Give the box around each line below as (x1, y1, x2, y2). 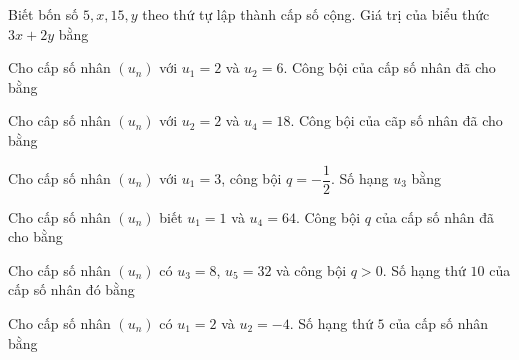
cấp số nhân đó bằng (8, 279, 135, 300)
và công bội (276, 259, 347, 280)
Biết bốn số (8, 4, 79, 24)
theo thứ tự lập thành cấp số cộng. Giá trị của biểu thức (142, 4, 490, 24)
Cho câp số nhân (8, 110, 111, 131)
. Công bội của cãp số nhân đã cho (290, 110, 503, 131)
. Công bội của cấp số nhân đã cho (283, 57, 496, 78)
